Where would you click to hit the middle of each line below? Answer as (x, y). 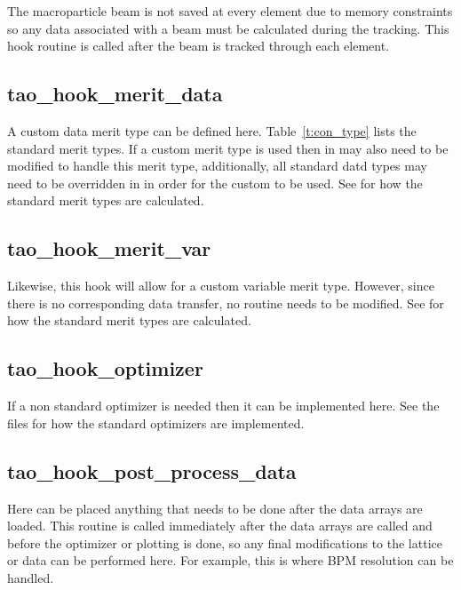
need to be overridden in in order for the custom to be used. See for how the (215, 183)
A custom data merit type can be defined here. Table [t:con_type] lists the (212, 130)
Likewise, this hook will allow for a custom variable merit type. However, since (221, 286)
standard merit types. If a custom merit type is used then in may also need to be (228, 148)
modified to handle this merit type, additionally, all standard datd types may (217, 166)
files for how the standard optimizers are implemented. (156, 423)
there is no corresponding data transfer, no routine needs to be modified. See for (226, 303)
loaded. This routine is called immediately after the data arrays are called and (220, 526)
